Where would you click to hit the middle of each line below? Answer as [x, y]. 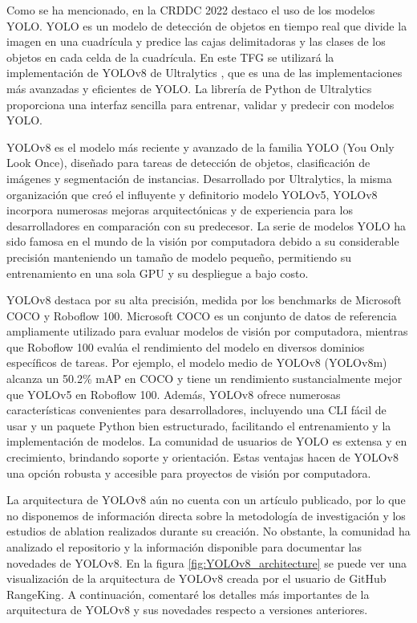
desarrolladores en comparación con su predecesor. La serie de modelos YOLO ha [206, 225]
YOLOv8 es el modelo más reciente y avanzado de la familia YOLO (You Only [200, 147]
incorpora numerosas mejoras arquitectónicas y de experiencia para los [180, 210]
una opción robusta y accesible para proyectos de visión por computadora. [189, 472]
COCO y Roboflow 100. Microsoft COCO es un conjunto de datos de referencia [202, 315]
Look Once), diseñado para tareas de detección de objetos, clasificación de [188, 163]
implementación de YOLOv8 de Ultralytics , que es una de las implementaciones [204, 73]
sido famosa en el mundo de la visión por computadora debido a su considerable [203, 241]
